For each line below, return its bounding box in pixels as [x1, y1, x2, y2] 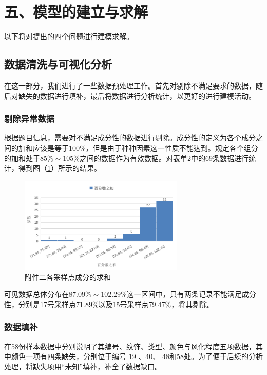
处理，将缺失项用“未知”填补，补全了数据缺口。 [4, 361, 162, 371]
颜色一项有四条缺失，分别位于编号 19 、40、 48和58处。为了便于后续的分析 [11, 351, 263, 362]
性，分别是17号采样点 [4, 298, 76, 309]
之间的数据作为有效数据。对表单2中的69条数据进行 [79, 152, 249, 163]
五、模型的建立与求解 [4, 1, 148, 22]
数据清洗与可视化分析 [4, 56, 112, 72]
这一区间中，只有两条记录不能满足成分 [126, 289, 256, 299]
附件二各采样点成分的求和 [25, 271, 111, 282]
